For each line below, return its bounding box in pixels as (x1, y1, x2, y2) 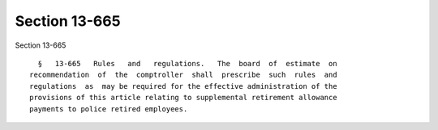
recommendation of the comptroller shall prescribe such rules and (29, 70, 337, 80)
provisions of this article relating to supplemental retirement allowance (29, 93, 337, 103)
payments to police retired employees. (29, 104, 188, 113)
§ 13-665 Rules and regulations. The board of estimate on (37, 59, 337, 68)
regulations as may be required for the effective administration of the (29, 82, 337, 90)
